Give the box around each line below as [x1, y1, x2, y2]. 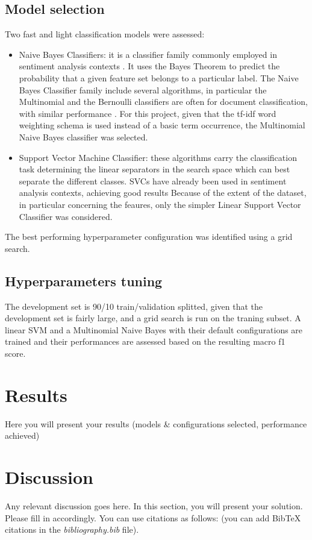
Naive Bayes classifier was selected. [19, 130, 148, 143]
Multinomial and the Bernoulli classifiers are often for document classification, [19, 95, 308, 108]
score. [5, 347, 26, 359]
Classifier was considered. [19, 210, 113, 222]
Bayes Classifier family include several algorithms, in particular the [19, 83, 267, 96]
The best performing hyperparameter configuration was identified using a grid [5, 230, 293, 243]
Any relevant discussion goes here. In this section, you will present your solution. [5, 499, 303, 512]
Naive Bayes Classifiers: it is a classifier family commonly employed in [19, 48, 277, 60]
